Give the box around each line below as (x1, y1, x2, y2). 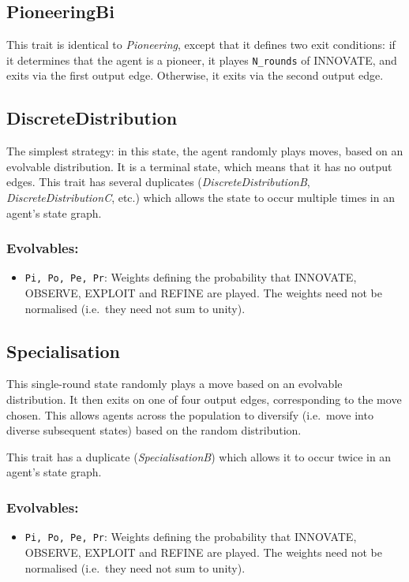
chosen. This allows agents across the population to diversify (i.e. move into (6, 406, 373, 423)
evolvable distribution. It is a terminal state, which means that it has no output (6, 158, 392, 174)
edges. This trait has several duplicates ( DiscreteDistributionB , (6, 173, 310, 190)
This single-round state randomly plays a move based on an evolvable (6, 375, 343, 392)
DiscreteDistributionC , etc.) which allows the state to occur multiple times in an (6, 189, 395, 206)
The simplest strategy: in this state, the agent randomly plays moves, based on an (6, 143, 403, 159)
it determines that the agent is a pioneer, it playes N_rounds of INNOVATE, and (6, 51, 397, 68)
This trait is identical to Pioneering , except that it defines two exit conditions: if (6, 36, 396, 53)
